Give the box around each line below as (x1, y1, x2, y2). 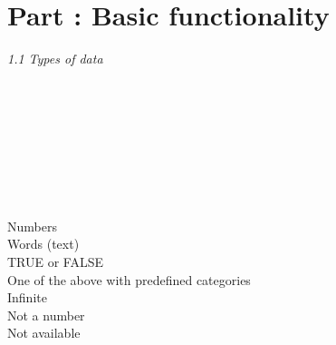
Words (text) (7, 234, 80, 253)
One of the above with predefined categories (7, 270, 251, 289)
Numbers (7, 216, 57, 235)
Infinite (7, 288, 47, 307)
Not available (7, 323, 81, 342)
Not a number (7, 305, 85, 324)
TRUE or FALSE (7, 252, 104, 271)
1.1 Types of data (7, 49, 103, 68)
